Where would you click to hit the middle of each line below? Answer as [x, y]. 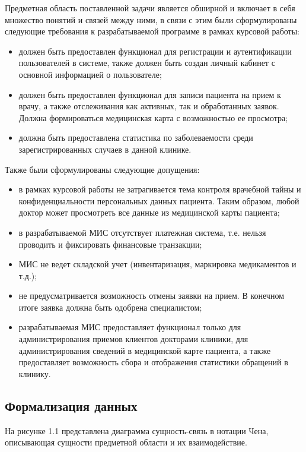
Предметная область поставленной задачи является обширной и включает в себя [150, 8]
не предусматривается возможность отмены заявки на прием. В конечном [151, 295]
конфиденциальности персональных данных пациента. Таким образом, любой [159, 200]
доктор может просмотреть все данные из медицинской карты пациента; [149, 212]
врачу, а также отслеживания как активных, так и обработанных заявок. [149, 106]
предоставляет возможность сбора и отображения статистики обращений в [153, 362]
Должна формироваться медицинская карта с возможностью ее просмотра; [153, 117]
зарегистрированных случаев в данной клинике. [105, 149]
